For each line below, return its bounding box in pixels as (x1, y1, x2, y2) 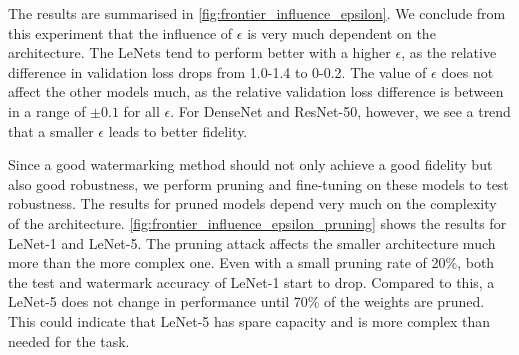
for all (123, 100, 160, 121)
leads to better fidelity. (108, 120, 248, 141)
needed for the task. (8, 330, 130, 351)
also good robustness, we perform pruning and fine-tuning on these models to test (8, 173, 509, 194)
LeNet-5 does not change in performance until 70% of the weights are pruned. (8, 291, 485, 312)
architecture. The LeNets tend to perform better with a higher (8, 42, 391, 63)
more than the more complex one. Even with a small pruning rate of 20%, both (8, 252, 495, 273)
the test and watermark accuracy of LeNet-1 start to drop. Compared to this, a (8, 271, 495, 292)
